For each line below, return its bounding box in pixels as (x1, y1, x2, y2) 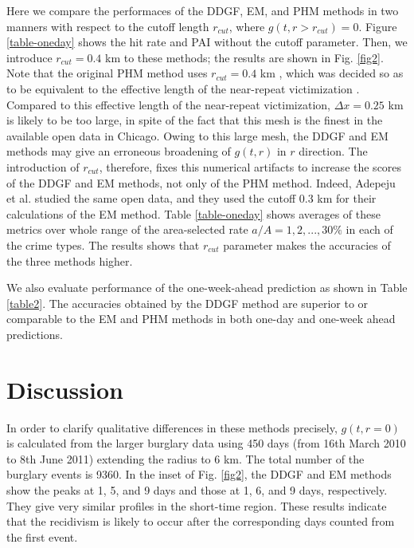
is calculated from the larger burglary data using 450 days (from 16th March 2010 (6, 435, 406, 451)
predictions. (6, 325, 63, 342)
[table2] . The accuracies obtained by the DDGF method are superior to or (6, 294, 369, 311)
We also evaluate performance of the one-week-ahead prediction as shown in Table (6, 279, 408, 296)
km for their (317, 190, 377, 207)
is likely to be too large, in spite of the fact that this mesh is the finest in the (6, 112, 383, 128)
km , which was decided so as (260, 65, 404, 81)
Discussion (6, 373, 123, 405)
